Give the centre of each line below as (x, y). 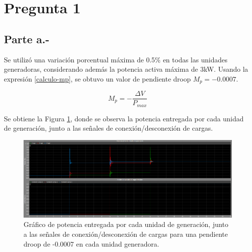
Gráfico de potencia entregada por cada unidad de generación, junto (126, 224)
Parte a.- (27, 39)
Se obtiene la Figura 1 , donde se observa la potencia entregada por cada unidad (124, 118)
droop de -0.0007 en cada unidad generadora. (91, 243)
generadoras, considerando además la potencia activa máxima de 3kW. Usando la (126, 69)
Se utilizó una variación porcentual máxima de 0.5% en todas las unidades (116, 59)
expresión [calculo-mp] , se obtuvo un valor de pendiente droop (98, 78)
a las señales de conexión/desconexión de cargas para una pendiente (126, 234)
